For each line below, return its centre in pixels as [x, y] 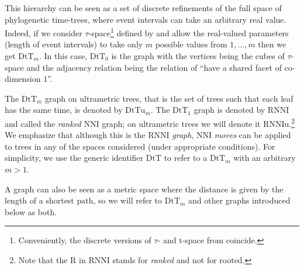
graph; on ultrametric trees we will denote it [181, 123]
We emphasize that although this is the [75, 135]
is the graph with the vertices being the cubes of [198, 56]
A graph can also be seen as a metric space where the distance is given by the [144, 189]
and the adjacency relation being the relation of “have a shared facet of [154, 67]
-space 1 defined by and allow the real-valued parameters [189, 32]
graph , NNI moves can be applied [232, 135]
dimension [23, 79]
